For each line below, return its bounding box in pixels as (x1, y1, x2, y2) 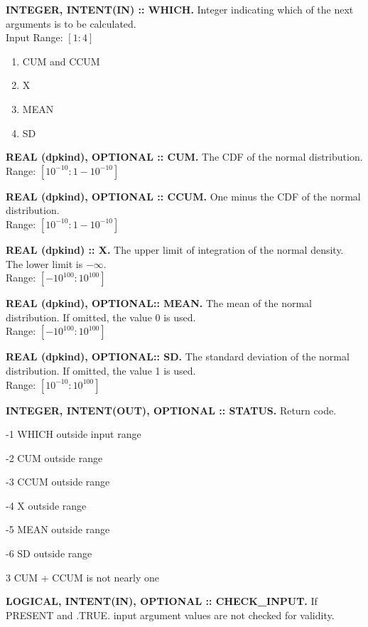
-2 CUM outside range (6, 450, 103, 465)
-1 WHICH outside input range (6, 427, 141, 441)
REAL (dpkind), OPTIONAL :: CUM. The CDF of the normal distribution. (6, 149, 363, 164)
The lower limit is (6, 256, 83, 271)
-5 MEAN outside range (6, 522, 110, 537)
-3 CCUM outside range (6, 474, 110, 489)
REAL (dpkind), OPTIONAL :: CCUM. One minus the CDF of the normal (6, 188, 361, 203)
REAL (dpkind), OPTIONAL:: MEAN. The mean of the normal (6, 296, 312, 311)
